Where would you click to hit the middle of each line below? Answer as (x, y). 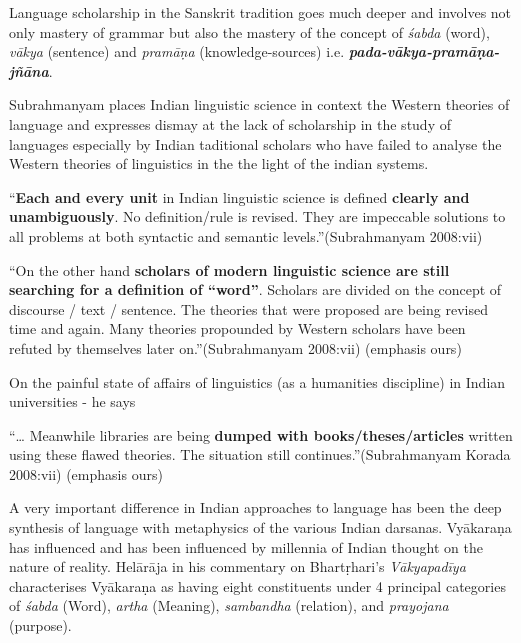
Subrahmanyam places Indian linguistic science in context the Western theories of (259, 104)
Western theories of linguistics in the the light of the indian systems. (219, 163)
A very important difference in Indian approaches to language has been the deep (255, 507)
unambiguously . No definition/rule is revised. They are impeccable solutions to (257, 216)
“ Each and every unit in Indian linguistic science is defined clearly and (239, 196)
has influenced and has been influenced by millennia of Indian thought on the (246, 546)
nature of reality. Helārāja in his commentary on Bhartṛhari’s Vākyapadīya (237, 566)
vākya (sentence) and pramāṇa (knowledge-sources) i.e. (177, 51)
